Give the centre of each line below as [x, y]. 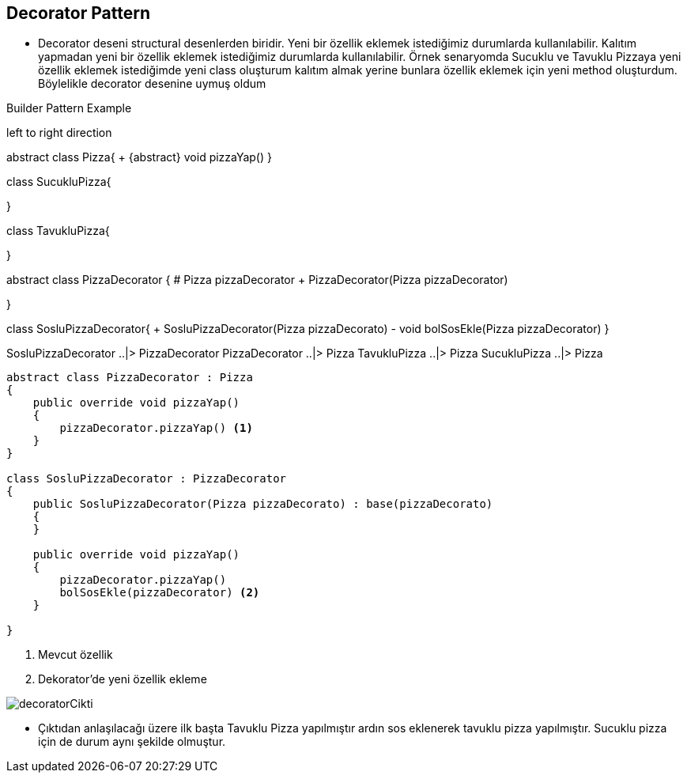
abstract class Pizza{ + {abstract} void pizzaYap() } [139, 157]
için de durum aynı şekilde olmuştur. [132, 742]
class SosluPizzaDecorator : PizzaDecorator [147, 479]
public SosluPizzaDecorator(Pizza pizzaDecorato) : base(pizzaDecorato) [263, 504]
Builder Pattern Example [69, 108]
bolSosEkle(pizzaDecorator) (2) [160, 593]
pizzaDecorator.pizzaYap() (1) [156, 428]
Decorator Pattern [79, 13]
